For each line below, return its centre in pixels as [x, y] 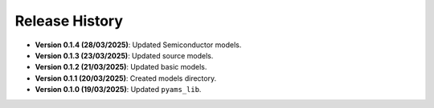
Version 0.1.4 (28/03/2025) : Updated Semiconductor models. [138, 45]
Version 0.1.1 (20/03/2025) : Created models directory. [126, 78]
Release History [69, 21]
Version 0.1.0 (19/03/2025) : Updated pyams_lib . [118, 90]
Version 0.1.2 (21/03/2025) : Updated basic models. [121, 67]
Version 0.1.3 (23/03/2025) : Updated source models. [124, 55]
